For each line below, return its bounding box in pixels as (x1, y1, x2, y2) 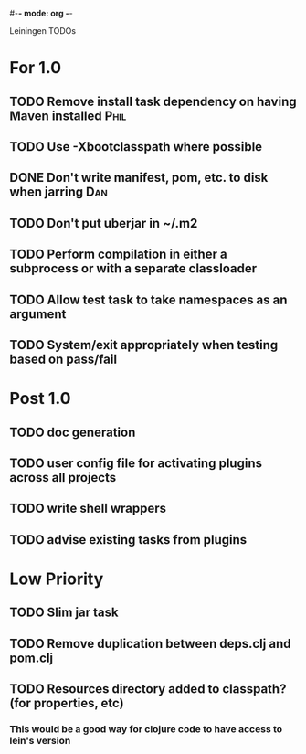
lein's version (9, 734, 71, 747)
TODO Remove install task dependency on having (9, 93, 297, 109)
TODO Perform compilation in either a (9, 247, 227, 262)
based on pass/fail (9, 351, 117, 366)
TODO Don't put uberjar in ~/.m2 (9, 215, 198, 231)
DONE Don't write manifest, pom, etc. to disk (9, 170, 269, 186)
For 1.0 (9, 58, 62, 79)
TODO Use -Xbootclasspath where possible (9, 139, 263, 154)
